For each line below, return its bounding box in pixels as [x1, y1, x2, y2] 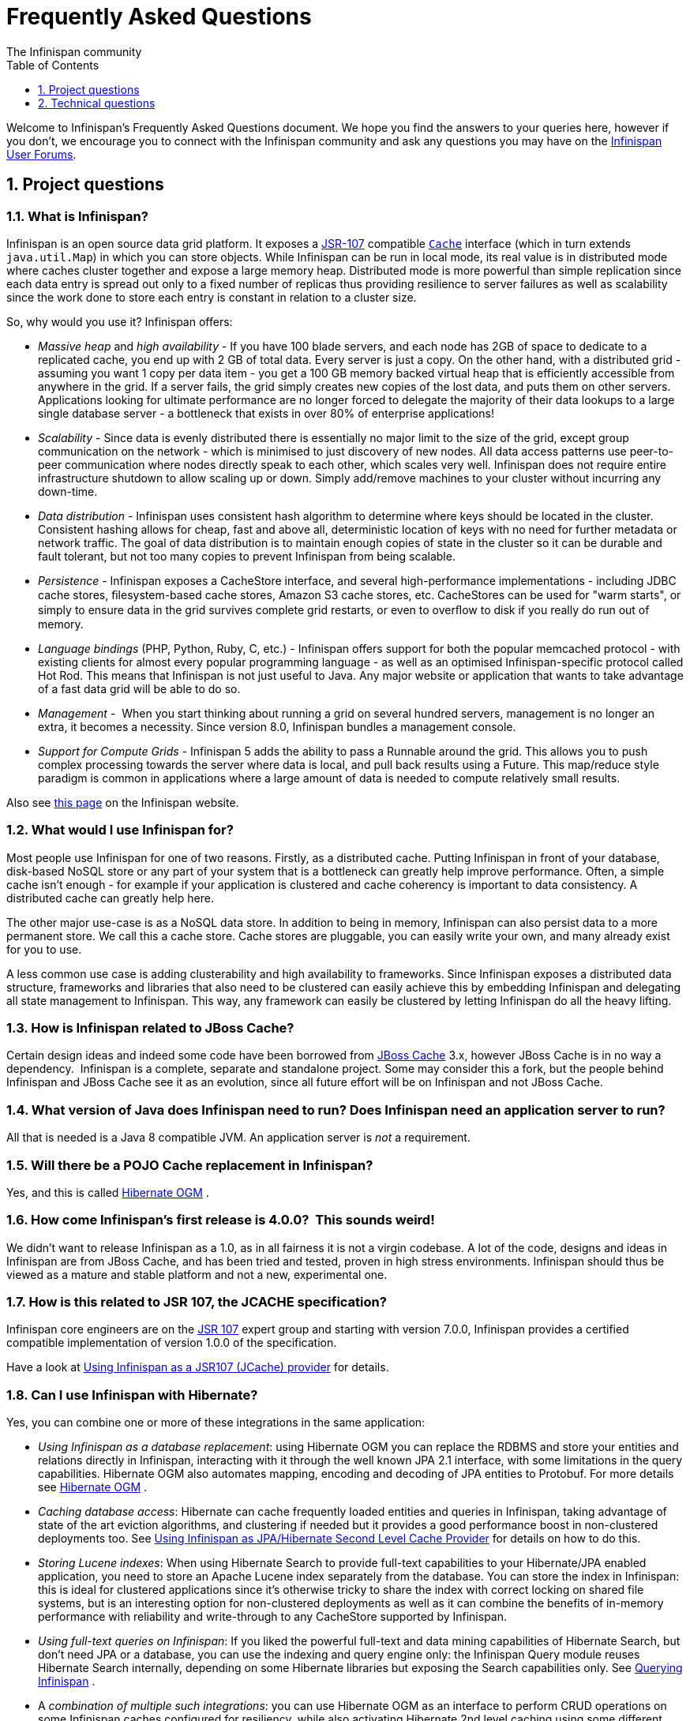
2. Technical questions [38, 96, 156, 110]
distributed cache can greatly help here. [6, 890, 214, 905]
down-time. [38, 484, 98, 498]
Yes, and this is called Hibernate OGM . [6, 1185, 209, 1199]
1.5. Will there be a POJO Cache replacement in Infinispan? [6, 1157, 373, 1173]
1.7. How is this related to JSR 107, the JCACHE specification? [6, 1294, 387, 1310]
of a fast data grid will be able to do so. [38, 681, 241, 696]
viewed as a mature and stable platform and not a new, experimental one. [6, 1267, 388, 1281]
